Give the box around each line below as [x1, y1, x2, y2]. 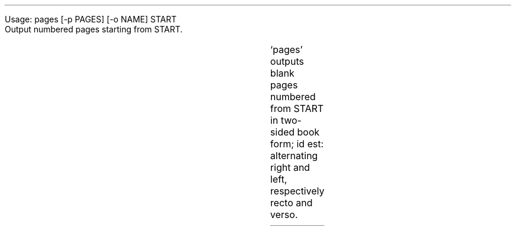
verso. [270, 209, 298, 220]
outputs [270, 55, 304, 67]
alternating [270, 150, 318, 161]
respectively [270, 185, 325, 197]
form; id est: [270, 138, 324, 150]
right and [270, 161, 310, 173]
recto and [270, 197, 313, 209]
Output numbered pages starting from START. [5, 24, 183, 34]
